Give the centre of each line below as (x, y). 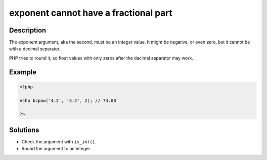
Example (23, 72)
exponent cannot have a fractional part (91, 13)
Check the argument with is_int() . (59, 142)
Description (28, 30)
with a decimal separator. (35, 49)
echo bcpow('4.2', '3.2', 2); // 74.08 (68, 100)
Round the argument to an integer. (56, 149)
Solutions (24, 130)
